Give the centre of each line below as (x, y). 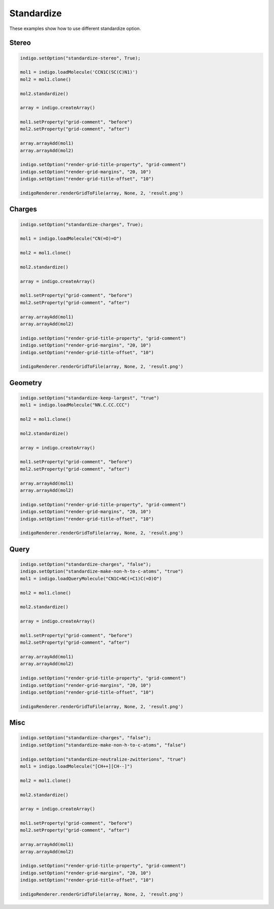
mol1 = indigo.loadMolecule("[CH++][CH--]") (76, 766)
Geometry (26, 383)
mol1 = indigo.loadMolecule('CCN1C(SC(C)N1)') (79, 72)
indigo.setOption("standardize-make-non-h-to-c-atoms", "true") (102, 571)
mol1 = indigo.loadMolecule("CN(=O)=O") (71, 239)
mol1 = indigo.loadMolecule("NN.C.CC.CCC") (75, 405)
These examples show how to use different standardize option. (75, 28)
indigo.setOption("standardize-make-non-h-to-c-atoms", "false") (103, 745)
